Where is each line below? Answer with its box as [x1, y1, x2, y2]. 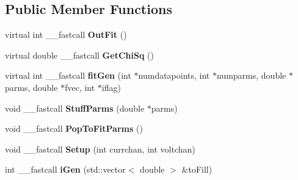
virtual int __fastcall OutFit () [5, 28, 127, 41]
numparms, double [216, 69, 286, 82]
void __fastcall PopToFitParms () [5, 122, 143, 135]
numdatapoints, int [138, 69, 210, 82]
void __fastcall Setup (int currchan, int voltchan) [5, 142, 195, 155]
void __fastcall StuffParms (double [5, 101, 145, 114]
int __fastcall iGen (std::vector [5, 163, 126, 176]
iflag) [101, 81, 121, 93]
